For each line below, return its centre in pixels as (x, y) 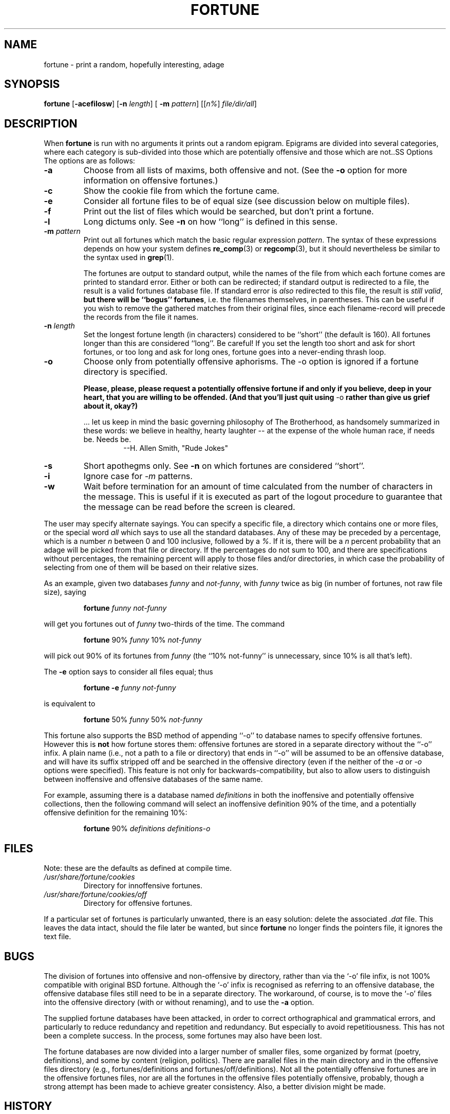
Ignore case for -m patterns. (138, 476)
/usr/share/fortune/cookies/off (96, 894)
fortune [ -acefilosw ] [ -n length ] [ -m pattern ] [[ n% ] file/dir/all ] (150, 104)
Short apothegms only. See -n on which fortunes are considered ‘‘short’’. (224, 466)
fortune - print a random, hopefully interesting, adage (134, 64)
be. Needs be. (107, 440)
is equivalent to (70, 704)
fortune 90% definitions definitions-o (147, 829)
